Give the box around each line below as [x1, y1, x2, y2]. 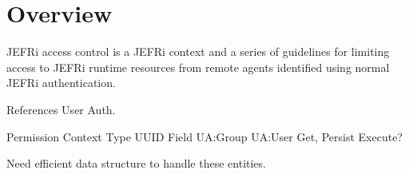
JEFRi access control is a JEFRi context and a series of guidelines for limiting [6, 43, 390, 60]
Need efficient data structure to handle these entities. [6, 155, 266, 172]
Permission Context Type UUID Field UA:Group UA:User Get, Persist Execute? [6, 128, 403, 144]
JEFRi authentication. [6, 74, 116, 91]
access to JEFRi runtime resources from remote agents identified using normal [6, 58, 390, 75]
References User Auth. [6, 101, 116, 117]
